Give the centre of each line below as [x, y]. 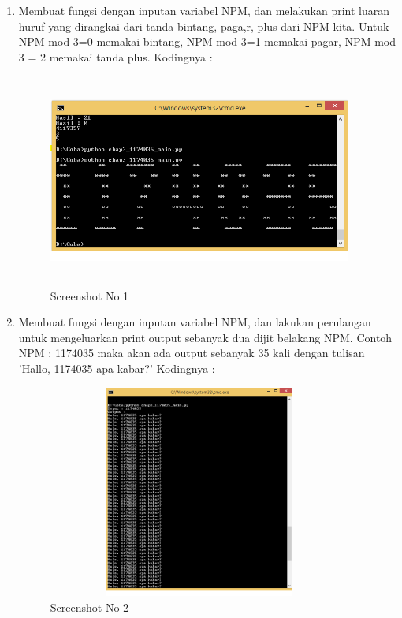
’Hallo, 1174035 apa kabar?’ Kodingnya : [117, 368]
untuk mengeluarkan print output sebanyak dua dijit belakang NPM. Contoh [205, 337]
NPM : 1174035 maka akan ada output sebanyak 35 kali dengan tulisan [192, 353]
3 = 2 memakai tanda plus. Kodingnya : [115, 56]
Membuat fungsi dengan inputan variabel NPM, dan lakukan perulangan [195, 322]
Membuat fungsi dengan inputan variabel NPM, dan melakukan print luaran [204, 10]
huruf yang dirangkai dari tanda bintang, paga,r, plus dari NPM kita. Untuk [204, 26]
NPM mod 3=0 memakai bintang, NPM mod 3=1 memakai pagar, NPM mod [207, 41]
